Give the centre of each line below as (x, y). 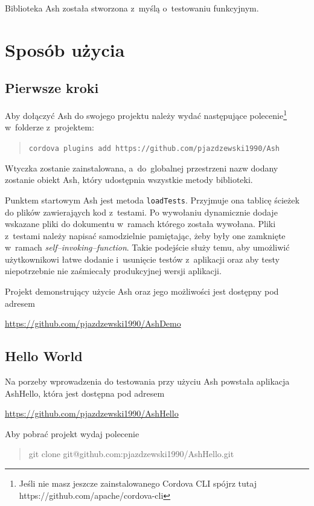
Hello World (44, 356)
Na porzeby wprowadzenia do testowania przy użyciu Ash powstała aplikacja (147, 381)
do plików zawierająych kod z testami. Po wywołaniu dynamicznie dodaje (141, 212)
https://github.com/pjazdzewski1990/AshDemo (93, 323)
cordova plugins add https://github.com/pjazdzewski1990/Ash (154, 149)
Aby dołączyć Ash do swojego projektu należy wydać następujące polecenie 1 (146, 114)
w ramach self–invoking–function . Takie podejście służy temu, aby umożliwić (147, 247)
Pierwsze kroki (52, 88)
